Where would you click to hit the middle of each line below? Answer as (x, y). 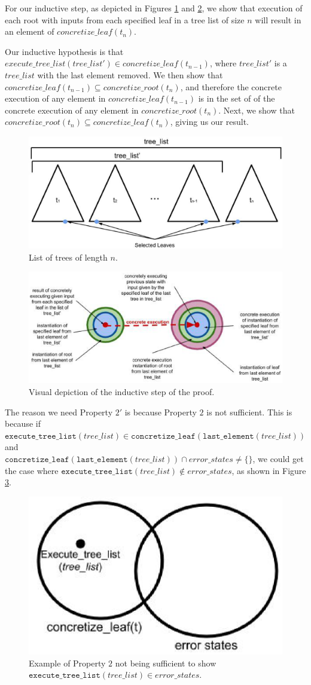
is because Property (161, 412)
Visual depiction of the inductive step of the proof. (122, 392)
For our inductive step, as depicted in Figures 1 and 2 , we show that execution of (154, 8)
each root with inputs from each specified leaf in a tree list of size (125, 19)
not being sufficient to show (166, 663)
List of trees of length (68, 257)
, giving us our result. (209, 122)
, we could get (278, 458)
